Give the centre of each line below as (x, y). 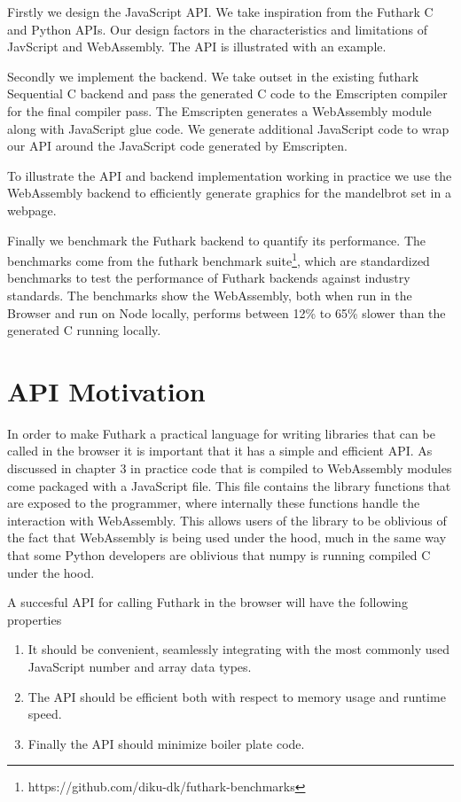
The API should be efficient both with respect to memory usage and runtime (237, 696)
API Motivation (106, 390)
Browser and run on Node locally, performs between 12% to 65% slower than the (227, 312)
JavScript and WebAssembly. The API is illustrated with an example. (197, 47)
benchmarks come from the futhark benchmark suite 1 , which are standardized (219, 259)
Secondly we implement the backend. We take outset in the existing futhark (213, 76)
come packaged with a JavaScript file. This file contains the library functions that (229, 485)
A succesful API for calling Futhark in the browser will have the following (207, 602)
